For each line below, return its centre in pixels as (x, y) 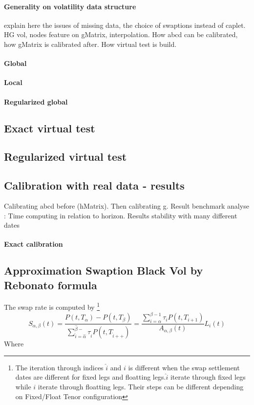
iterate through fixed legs (208, 377)
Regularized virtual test (65, 157)
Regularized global (36, 101)
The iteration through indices (59, 367)
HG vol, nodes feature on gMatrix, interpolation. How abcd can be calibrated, (121, 34)
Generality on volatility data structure (70, 6)
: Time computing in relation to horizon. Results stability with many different (121, 215)
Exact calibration (33, 244)
